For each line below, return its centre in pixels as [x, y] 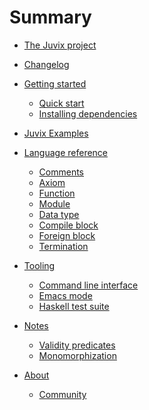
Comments [61, 172]
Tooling [39, 265]
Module [54, 203]
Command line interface [88, 285]
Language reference [66, 152]
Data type [59, 214]
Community [62, 394]
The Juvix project [60, 45]
